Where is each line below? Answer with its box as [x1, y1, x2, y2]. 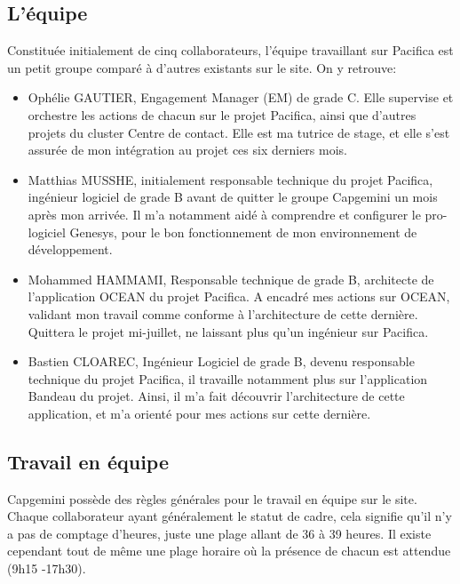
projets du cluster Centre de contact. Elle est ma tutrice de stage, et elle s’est [28, 123, 450, 141]
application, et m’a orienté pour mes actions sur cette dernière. [28, 404, 371, 422]
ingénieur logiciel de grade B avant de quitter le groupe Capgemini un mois [28, 188, 438, 206]
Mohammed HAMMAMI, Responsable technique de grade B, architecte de [28, 269, 434, 288]
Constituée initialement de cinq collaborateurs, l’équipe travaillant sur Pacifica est [7, 41, 454, 60]
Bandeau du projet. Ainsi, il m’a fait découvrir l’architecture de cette [28, 387, 405, 405]
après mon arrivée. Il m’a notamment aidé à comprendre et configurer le [28, 204, 421, 223]
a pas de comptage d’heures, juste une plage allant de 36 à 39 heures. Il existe [7, 524, 432, 542]
